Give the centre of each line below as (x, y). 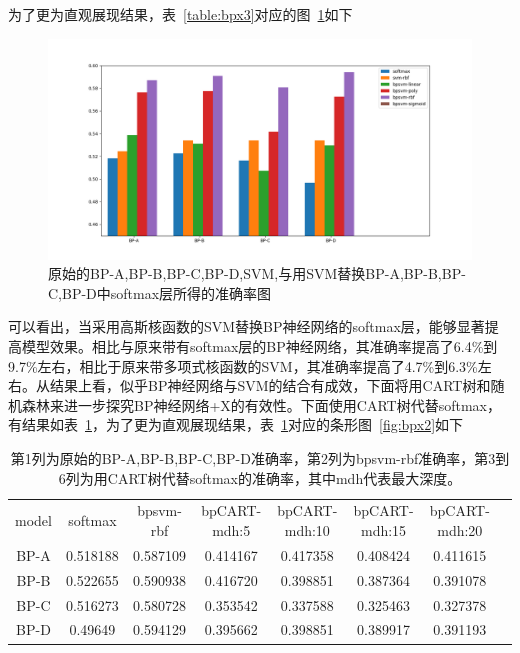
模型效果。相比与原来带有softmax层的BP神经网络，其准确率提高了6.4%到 (259, 346)
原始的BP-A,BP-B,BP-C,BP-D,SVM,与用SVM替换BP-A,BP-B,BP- (257, 273)
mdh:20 (460, 530)
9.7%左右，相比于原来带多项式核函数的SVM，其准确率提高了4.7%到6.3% (243, 365)
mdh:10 (307, 530)
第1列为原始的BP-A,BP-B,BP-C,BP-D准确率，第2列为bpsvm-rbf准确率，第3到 (260, 458)
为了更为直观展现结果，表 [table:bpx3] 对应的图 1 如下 (180, 14)
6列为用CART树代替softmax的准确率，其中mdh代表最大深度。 (260, 477)
